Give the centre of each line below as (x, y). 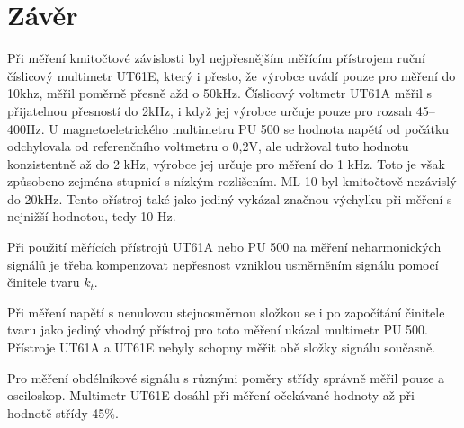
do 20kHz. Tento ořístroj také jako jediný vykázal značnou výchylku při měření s (230, 198)
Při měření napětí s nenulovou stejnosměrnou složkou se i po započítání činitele (226, 312)
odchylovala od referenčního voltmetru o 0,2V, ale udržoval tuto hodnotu (208, 146)
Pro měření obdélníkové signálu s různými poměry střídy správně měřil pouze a (226, 377)
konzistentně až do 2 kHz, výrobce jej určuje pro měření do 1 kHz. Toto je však (226, 163)
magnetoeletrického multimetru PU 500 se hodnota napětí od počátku (256, 128)
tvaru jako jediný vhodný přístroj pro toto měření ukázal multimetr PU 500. (218, 330)
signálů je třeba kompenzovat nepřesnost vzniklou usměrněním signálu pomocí (223, 264)
